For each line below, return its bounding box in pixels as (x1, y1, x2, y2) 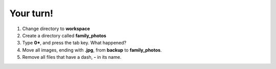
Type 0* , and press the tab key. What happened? (22, 40, 127, 46)
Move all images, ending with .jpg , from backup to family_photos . (22, 47, 162, 53)
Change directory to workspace (22, 26, 90, 32)
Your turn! (9, 8, 54, 19)
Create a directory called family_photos (22, 32, 107, 38)
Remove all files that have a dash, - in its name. (22, 54, 122, 60)
